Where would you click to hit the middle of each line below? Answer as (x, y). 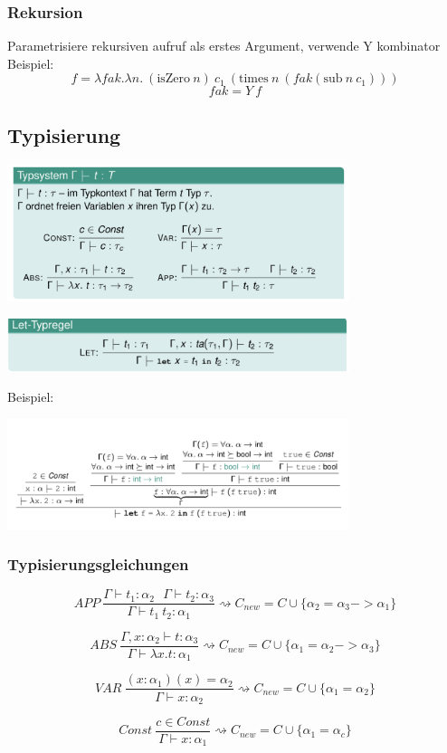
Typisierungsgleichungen (98, 564)
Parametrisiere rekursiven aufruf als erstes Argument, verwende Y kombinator (224, 46)
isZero (174, 79)
